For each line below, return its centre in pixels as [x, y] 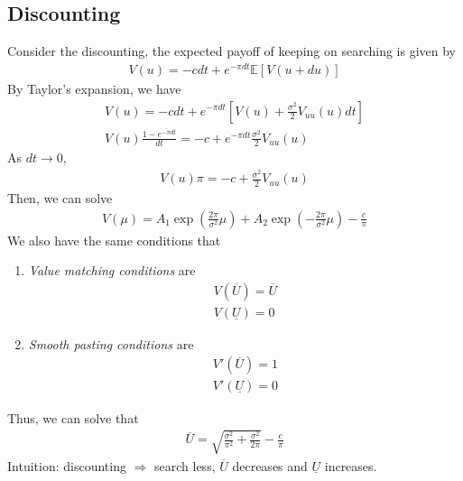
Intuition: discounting [67, 465]
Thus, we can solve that [73, 417]
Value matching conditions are [112, 270]
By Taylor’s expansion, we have [94, 88]
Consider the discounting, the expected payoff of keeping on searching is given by [231, 51]
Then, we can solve [60, 197]
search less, [185, 465]
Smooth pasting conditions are [111, 343]
